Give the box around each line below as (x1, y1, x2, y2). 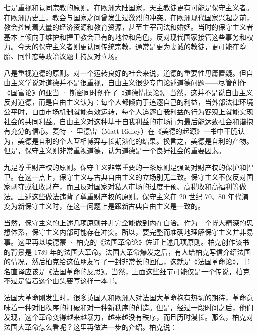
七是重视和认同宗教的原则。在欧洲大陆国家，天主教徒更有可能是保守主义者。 (4, 2, 253, 12)
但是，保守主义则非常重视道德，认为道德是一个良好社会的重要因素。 (4, 145, 225, 156)
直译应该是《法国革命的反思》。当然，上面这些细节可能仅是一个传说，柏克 (10, 266, 250, 276)
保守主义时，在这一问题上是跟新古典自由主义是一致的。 (24, 201, 205, 211)
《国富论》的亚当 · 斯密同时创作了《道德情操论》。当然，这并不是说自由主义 (4, 87, 253, 97)
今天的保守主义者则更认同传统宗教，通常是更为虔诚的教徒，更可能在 (17, 41, 239, 52)
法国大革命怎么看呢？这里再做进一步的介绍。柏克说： (4, 321, 177, 332)
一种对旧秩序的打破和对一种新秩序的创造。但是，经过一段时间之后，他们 (17, 302, 253, 312)
